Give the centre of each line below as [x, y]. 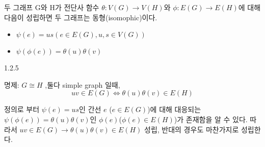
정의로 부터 [22, 109]
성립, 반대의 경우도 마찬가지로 [192, 129]
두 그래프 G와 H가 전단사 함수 [52, 7]
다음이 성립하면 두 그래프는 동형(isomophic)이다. [81, 17]
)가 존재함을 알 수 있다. [211, 119]
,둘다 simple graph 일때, [83, 84]
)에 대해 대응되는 [174, 109]
